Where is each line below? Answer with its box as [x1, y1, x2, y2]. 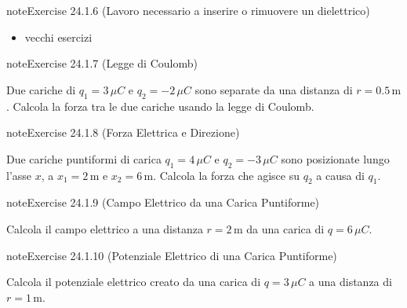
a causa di [316, 167, 365, 183]
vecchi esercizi [24, 28, 93, 45]
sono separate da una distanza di [194, 81, 353, 97]
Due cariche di [6, 81, 76, 97]
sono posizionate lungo [281, 150, 390, 167]
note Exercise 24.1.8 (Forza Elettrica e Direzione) [6, 124, 240, 141]
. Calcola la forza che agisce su [153, 167, 300, 183]
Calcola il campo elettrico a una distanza [6, 220, 203, 236]
